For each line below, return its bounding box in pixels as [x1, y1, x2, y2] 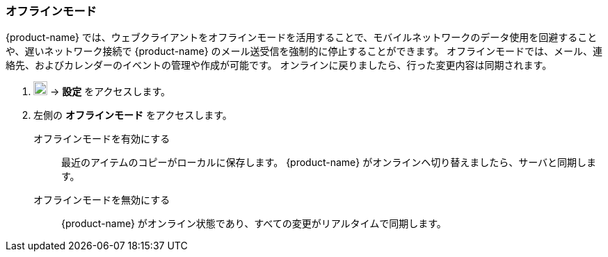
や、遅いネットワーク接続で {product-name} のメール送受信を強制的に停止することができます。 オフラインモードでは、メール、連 [6, 45, 603, 58]
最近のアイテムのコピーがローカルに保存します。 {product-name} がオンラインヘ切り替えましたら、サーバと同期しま [61, 156, 597, 169]
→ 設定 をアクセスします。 [49, 85, 171, 98]
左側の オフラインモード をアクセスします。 [33, 109, 232, 122]
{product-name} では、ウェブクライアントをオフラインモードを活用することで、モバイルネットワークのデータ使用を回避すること [6, 31, 598, 44]
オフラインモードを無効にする [33, 194, 170, 206]
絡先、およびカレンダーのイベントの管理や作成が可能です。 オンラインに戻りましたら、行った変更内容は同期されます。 [6, 59, 552, 72]
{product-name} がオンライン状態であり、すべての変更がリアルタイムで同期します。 [61, 217, 447, 230]
